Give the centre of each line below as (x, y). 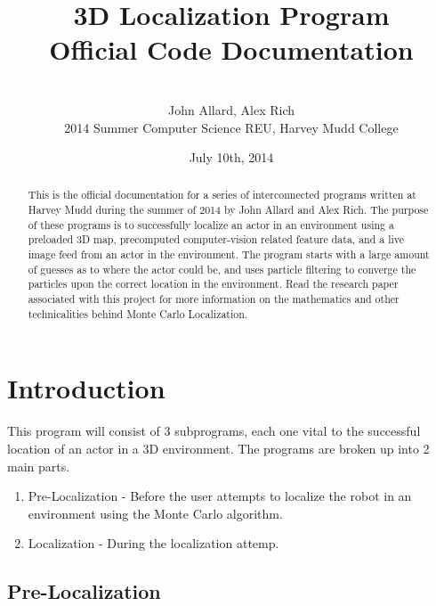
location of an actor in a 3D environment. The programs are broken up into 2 (218, 448)
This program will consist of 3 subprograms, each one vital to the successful (214, 431)
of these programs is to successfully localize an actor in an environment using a (211, 224)
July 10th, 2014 (231, 157)
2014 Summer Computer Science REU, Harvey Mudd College (231, 127)
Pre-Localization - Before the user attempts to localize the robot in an (220, 496)
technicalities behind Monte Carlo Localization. (138, 313)
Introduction (86, 388)
